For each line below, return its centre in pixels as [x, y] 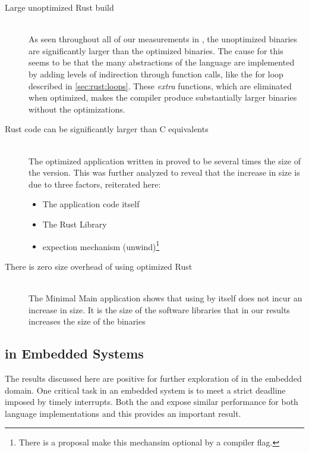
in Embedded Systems [74, 353]
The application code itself [91, 204]
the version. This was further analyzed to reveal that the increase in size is [164, 172]
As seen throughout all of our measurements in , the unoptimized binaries [163, 39]
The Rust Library [75, 224]
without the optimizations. [77, 109]
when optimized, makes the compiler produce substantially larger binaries [163, 97]
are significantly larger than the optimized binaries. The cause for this [156, 50]
